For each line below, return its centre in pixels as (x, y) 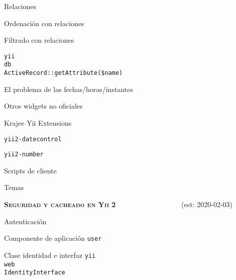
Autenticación (25, 221)
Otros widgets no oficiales (43, 106)
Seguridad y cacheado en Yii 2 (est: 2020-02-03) (119, 204)
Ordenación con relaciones (44, 23)
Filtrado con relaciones (39, 40)
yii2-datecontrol (33, 139)
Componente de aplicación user (53, 238)
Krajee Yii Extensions (38, 122)
